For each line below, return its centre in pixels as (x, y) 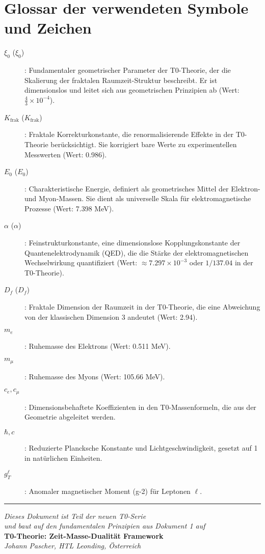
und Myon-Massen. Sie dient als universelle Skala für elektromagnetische (138, 198)
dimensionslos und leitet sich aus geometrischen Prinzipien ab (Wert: (132, 90)
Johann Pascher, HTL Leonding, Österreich (73, 546)
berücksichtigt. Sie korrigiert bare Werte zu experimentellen (144, 144)
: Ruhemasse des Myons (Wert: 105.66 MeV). (95, 376)
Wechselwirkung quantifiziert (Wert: (81, 262)
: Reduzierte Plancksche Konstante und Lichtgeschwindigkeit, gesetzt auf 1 (141, 447)
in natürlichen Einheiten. (63, 458)
